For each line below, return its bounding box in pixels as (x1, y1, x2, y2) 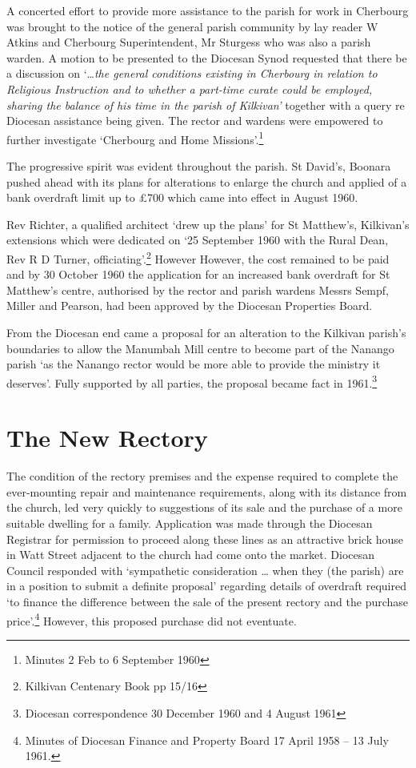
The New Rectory (6, 421, 208, 454)
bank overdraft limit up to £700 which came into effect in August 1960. (6, 189, 358, 206)
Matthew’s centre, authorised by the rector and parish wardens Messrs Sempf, (6, 281, 389, 298)
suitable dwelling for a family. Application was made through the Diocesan (6, 514, 373, 531)
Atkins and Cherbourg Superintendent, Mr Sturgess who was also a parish (6, 34, 371, 50)
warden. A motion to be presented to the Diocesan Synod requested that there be (6, 49, 407, 66)
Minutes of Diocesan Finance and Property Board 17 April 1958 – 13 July (25, 731, 389, 748)
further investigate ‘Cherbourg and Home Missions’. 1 (6, 128, 264, 147)
